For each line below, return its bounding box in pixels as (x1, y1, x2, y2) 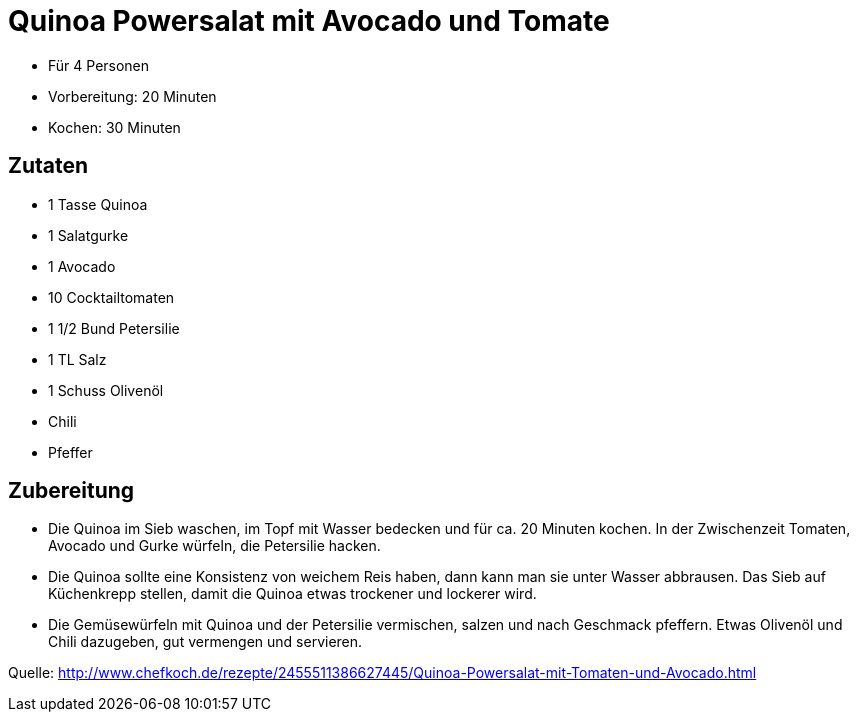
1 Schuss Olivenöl (48, 381, 164, 399)
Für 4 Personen (48, 56, 150, 74)
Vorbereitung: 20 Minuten (48, 87, 217, 105)
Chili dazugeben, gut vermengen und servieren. (48, 633, 363, 651)
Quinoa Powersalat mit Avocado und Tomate (8, 4, 610, 38)
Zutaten (8, 153, 89, 179)
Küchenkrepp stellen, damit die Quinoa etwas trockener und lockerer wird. (48, 585, 537, 603)
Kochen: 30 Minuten (48, 118, 181, 136)
